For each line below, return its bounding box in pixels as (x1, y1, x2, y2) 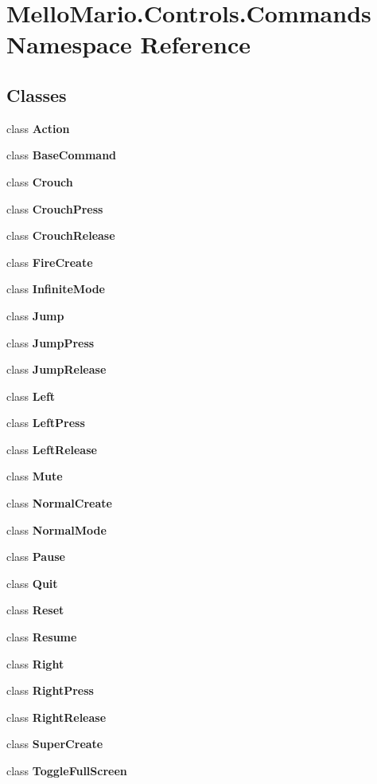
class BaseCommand (6, 147, 117, 163)
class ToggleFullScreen (6, 762, 127, 779)
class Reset (6, 602, 64, 618)
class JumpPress (6, 334, 95, 351)
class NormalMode (6, 521, 107, 538)
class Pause (6, 548, 65, 565)
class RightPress (6, 682, 94, 699)
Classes (6, 82, 67, 107)
